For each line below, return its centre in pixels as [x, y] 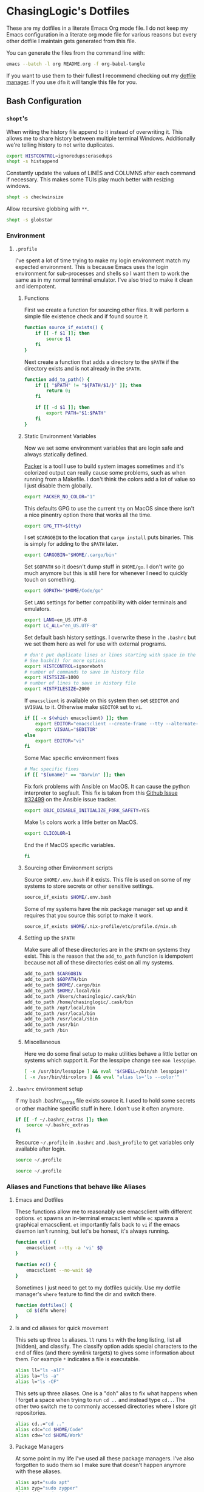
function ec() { [36, 1264]
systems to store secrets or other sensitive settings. [89, 886]
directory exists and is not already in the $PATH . [83, 368]
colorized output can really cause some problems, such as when [105, 472]
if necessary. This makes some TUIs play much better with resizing [90, 180]
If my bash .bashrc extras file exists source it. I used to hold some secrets [105, 1101]
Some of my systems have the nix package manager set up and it [106, 908]
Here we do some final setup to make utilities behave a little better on [110, 1054]
